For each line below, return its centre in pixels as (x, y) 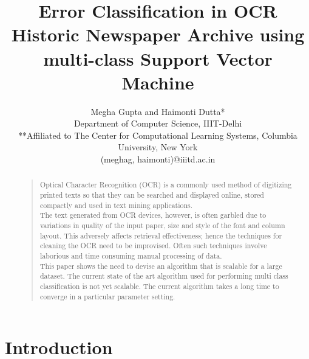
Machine (158, 82)
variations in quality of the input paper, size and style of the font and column (162, 225)
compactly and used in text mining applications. (116, 205)
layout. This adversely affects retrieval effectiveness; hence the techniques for (161, 235)
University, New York (158, 147)
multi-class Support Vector (158, 58)
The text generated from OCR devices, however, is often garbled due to (153, 215)
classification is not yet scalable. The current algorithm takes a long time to (159, 286)
